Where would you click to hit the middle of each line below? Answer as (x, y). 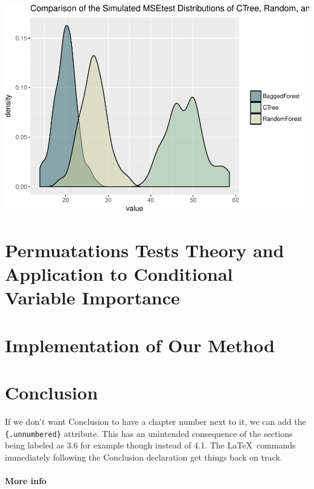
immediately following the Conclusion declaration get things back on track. (144, 457)
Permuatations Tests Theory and (145, 250)
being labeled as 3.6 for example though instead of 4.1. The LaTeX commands (150, 445)
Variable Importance (92, 297)
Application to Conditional (119, 274)
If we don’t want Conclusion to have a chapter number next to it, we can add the (155, 421)
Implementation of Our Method (140, 345)
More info (26, 480)
